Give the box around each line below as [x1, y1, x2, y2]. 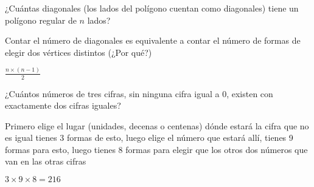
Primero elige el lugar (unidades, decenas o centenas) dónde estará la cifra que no [5, 119, 309, 132]
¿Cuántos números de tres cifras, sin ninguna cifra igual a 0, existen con [5, 87, 273, 100]
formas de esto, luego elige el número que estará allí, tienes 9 [67, 131, 293, 144]
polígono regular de [5, 13, 77, 26]
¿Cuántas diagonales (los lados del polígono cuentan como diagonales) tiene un [5, 2, 299, 14]
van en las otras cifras [5, 155, 86, 168]
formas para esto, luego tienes [5, 143, 116, 155]
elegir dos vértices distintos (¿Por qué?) [5, 46, 152, 58]
